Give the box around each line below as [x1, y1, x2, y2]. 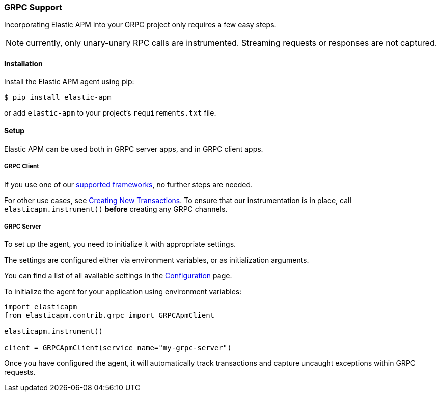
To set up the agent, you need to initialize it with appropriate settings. [4, 240, 236, 249]
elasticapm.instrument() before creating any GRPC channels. [4, 204, 228, 213]
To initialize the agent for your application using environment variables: [4, 287, 242, 296]
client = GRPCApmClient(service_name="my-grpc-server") [4, 344, 232, 352]
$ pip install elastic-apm [4, 93, 112, 101]
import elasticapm [4, 303, 77, 312]
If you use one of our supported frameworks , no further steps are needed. [4, 180, 253, 189]
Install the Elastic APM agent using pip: [4, 77, 134, 86]
